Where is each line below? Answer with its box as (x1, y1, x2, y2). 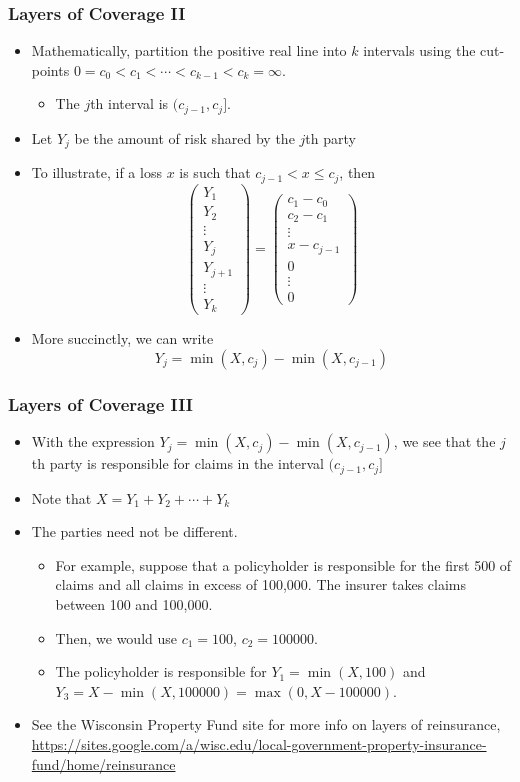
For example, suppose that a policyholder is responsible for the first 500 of (55, 554, 512, 575)
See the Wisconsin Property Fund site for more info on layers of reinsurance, (31, 714, 501, 735)
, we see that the (393, 431, 496, 452)
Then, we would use (55, 627, 177, 648)
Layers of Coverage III (8, 391, 193, 416)
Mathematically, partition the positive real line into (31, 40, 347, 61)
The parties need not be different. (31, 521, 238, 542)
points (31, 59, 70, 80)
